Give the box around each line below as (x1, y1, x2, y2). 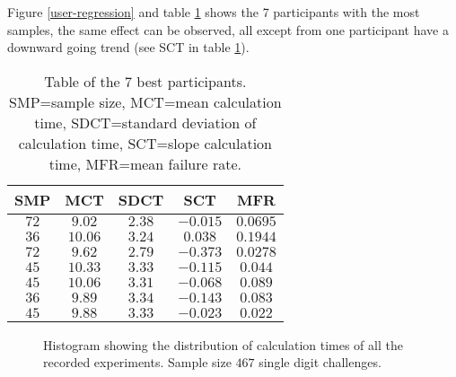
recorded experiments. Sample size (43, 353, 232, 372)
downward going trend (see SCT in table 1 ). (7, 38, 250, 57)
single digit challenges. (259, 353, 381, 372)
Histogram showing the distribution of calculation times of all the (43, 335, 403, 354)
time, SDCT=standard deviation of (34, 111, 257, 133)
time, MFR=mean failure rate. (48, 153, 241, 174)
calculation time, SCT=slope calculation (18, 132, 272, 153)
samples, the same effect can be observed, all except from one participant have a (7, 20, 449, 39)
